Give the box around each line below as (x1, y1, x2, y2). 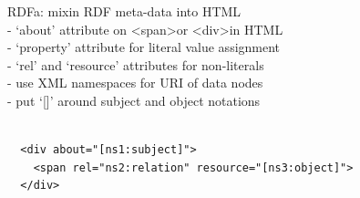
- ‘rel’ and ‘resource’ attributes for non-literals (7, 55, 264, 74)
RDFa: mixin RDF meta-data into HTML (7, 2, 242, 20)
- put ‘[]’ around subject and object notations (7, 90, 261, 109)
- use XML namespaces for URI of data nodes (7, 73, 263, 92)
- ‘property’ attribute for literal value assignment (7, 37, 281, 57)
